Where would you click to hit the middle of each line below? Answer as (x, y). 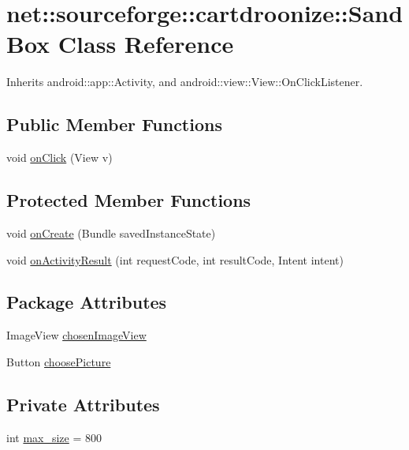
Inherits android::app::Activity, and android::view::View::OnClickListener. (185, 82)
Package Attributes (87, 302)
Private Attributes (83, 404)
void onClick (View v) (59, 157)
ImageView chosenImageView (76, 335)
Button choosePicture (59, 361)
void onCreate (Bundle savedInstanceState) (111, 232)
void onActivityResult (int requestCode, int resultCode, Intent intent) (175, 259)
